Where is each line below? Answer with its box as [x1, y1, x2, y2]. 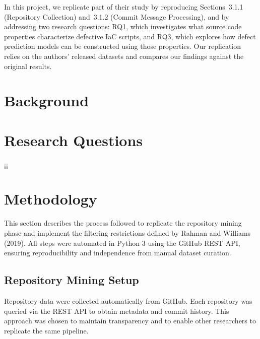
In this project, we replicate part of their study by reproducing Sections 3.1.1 [4, 2, 243, 12]
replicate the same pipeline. [4, 325, 89, 335]
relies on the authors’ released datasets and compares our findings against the [4, 50, 244, 61]
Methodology [4, 188, 97, 209]
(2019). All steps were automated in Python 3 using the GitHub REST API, [4, 237, 240, 248]
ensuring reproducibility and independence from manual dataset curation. [4, 247, 231, 258]
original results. [4, 60, 52, 71]
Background [4, 90, 89, 111]
